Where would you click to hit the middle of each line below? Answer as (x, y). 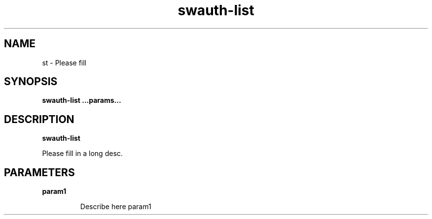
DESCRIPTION (39, 119)
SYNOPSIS (31, 82)
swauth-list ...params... (82, 100)
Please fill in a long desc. (82, 154)
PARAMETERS (39, 172)
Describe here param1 (116, 207)
